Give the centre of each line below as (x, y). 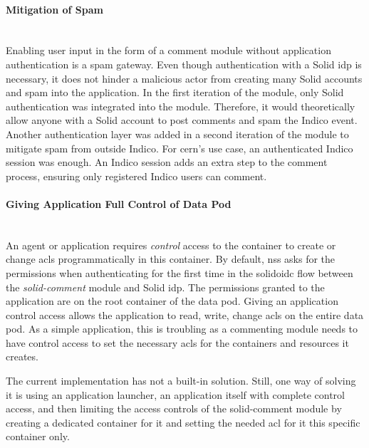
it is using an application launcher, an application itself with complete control (175, 394)
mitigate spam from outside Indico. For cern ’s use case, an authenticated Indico (180, 148)
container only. (38, 436)
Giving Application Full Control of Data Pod (119, 203)
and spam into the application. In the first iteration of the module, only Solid (175, 92)
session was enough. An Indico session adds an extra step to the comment (167, 162)
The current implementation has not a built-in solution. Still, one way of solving (181, 381)
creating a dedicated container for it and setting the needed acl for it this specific (183, 422)
